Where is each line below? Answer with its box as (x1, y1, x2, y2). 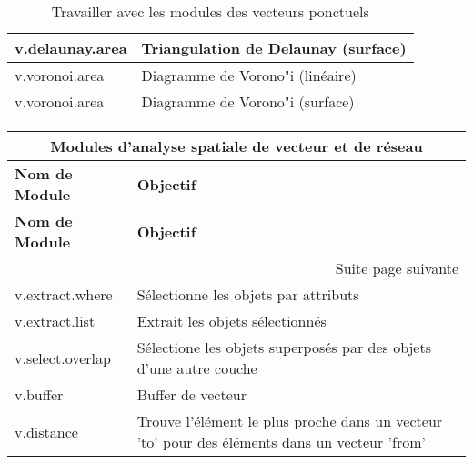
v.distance (15, 420, 78, 442)
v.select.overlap (15, 347, 111, 368)
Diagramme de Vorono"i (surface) (141, 91, 355, 112)
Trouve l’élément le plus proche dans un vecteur (136, 410, 443, 431)
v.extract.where (15, 284, 113, 305)
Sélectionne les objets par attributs (136, 284, 359, 305)
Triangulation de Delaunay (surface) (141, 37, 407, 58)
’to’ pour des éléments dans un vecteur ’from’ (136, 431, 426, 452)
